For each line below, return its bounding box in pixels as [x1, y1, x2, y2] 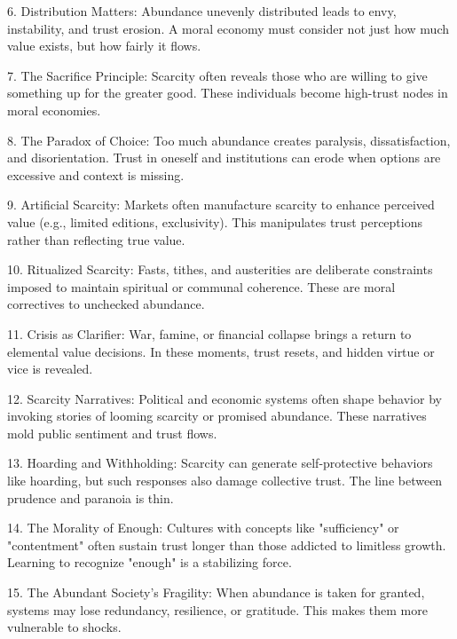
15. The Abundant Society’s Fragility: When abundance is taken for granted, [7, 583, 425, 602]
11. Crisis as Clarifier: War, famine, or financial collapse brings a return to [7, 324, 412, 343]
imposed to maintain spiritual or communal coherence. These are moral [7, 277, 396, 296]
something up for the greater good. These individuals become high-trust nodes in [7, 83, 448, 102]
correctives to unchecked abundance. [7, 295, 205, 313]
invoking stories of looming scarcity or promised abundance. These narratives [7, 406, 427, 425]
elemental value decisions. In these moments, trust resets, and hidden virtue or [7, 342, 435, 360]
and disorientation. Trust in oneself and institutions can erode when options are [7, 148, 441, 167]
